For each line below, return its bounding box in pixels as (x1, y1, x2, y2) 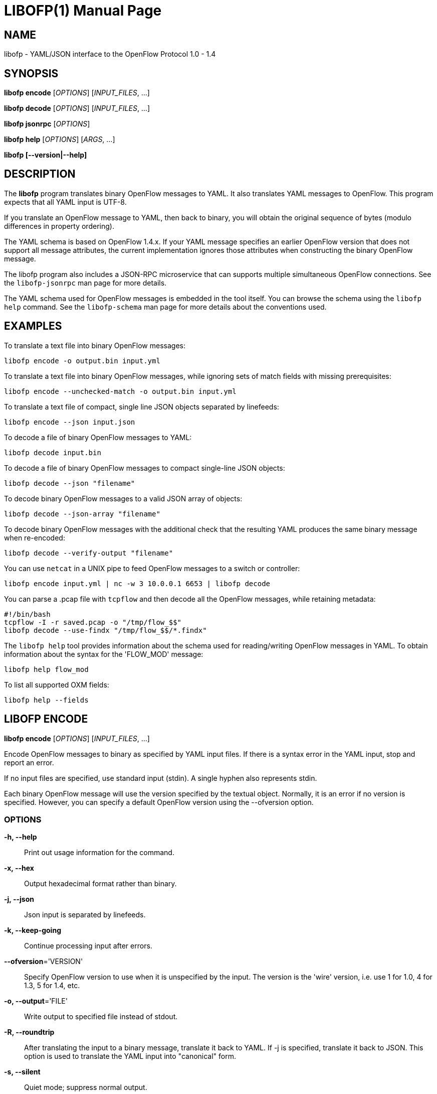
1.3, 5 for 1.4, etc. (24, 981, 80, 990)
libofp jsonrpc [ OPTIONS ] (4, 119, 90, 128)
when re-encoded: (4, 533, 65, 542)
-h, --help (4, 833, 37, 842)
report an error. (4, 758, 54, 767)
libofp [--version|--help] (4, 151, 87, 160)
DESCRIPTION (4, 168, 76, 181)
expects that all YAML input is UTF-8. (4, 197, 127, 206)
